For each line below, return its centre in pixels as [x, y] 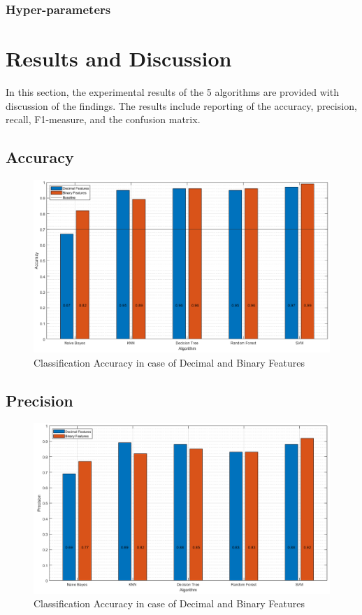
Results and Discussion [119, 58]
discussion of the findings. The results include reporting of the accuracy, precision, [181, 105]
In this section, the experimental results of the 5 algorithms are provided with [172, 91]
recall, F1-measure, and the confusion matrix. [103, 119]
